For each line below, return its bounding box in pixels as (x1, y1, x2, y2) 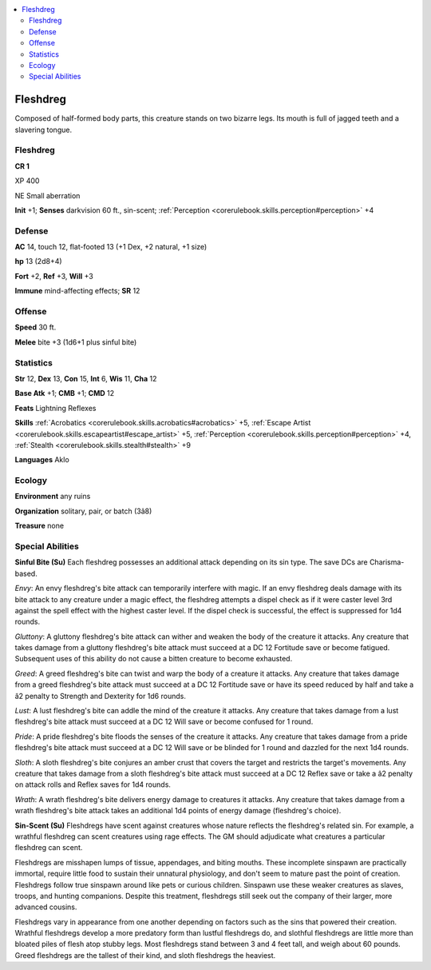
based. (14, 569, 38, 578)
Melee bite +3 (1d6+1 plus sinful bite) (14, 337, 137, 347)
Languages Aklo (14, 455, 69, 465)
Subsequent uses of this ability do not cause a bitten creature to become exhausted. (14, 654, 293, 664)
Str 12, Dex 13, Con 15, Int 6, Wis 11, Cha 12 (14, 373, 157, 383)
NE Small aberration (14, 190, 81, 200)
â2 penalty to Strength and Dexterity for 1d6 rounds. (14, 691, 187, 701)
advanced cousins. (14, 902, 77, 912)
